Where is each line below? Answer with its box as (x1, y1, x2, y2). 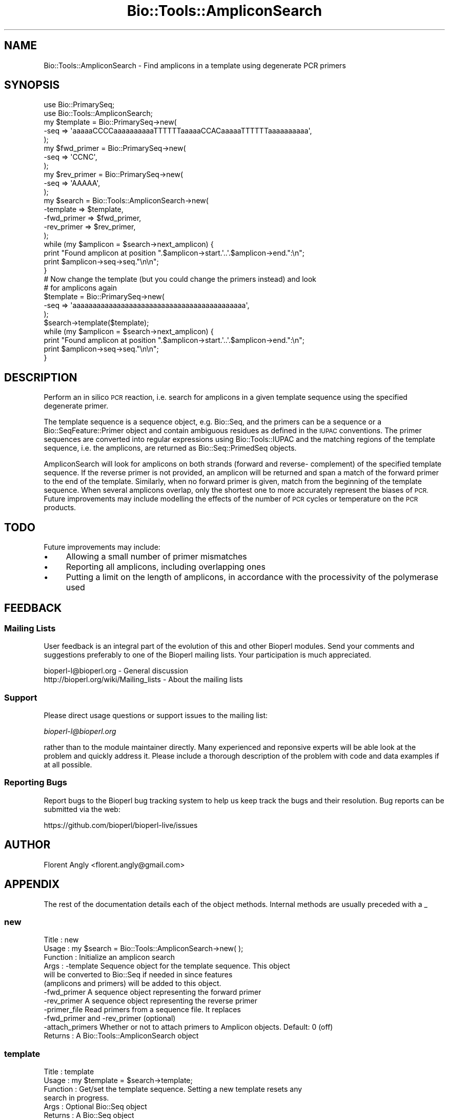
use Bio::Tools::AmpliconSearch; (44, 109, 153, 118)
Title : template (44, 1067, 94, 1076)
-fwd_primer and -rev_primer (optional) (44, 1014, 176, 1023)
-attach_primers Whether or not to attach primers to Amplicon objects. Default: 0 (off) (44, 1022, 333, 1032)
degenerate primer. (44, 401, 109, 411)
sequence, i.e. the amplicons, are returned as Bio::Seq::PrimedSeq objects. (44, 443, 297, 453)
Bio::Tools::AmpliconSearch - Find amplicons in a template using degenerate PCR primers (44, 61, 346, 70)
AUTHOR (4, 838, 51, 852)
